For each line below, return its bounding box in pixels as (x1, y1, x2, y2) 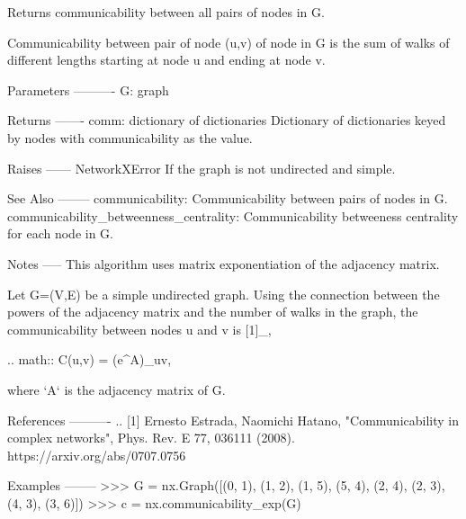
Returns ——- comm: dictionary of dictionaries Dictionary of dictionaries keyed (7, 111, 446, 130)
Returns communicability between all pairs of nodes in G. (7, 3, 325, 21)
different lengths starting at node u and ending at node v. (7, 50, 326, 69)
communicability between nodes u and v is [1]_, (7, 319, 272, 338)
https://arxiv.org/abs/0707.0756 (7, 445, 186, 464)
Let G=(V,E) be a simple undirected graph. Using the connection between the (7, 284, 440, 303)
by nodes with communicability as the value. (7, 128, 253, 147)
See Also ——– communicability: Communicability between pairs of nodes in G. (7, 189, 448, 208)
